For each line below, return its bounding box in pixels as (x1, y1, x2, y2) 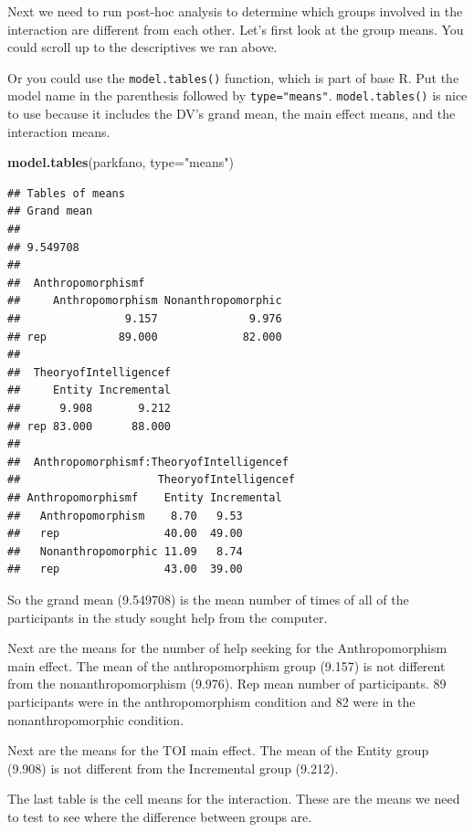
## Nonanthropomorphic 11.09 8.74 (7, 544, 243, 558)
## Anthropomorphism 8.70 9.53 (7, 509, 243, 522)
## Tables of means (7, 186, 125, 200)
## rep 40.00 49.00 (7, 527, 243, 541)
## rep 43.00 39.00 (7, 563, 243, 576)
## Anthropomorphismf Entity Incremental (7, 490, 282, 504)
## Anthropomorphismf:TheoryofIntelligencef (7, 455, 289, 469)
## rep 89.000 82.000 (7, 330, 282, 343)
